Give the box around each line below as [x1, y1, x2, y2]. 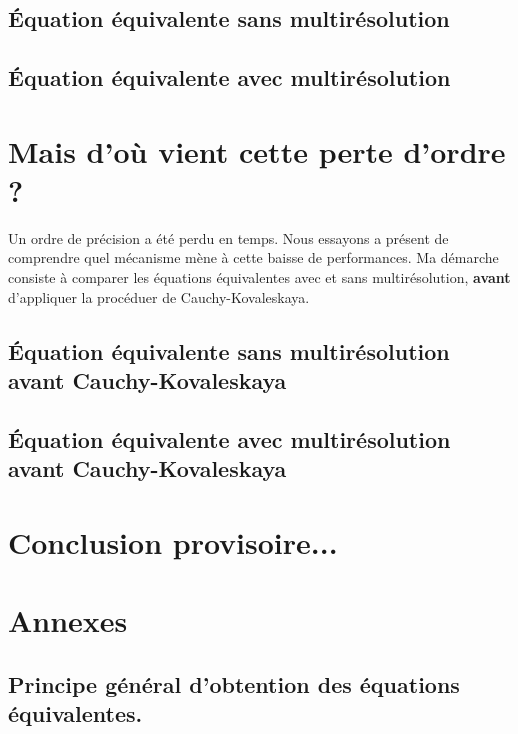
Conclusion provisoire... [8, 521, 338, 562]
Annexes [8, 600, 128, 641]
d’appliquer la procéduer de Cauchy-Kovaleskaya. [8, 286, 310, 307]
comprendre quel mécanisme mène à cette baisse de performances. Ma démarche [8, 247, 499, 268]
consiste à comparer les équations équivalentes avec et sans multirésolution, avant [8, 267, 511, 288]
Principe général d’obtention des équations [8, 668, 460, 699]
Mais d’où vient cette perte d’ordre [8, 130, 506, 171]
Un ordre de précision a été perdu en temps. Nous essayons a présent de [8, 227, 449, 248]
